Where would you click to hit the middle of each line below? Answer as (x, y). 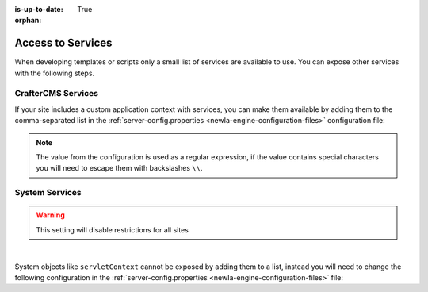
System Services (48, 193)
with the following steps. (55, 73)
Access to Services (63, 43)
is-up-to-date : (39, 9)
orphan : (28, 21)
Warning (50, 215)
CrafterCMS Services (57, 94)
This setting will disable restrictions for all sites (113, 229)
